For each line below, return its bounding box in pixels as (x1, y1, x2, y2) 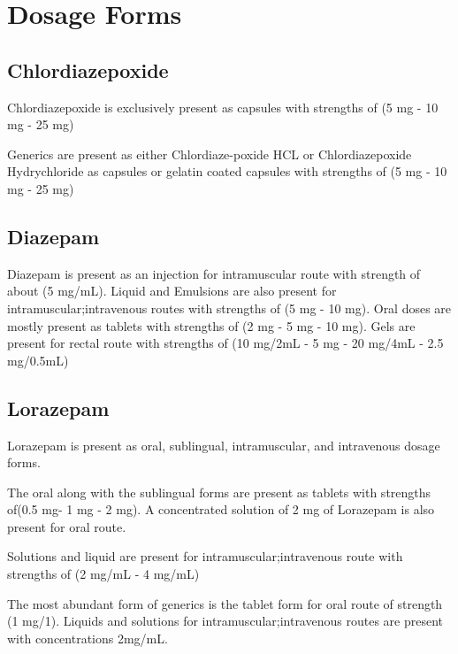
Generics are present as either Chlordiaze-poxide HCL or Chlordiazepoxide (7, 144, 412, 163)
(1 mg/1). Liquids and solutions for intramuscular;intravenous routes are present (7, 612, 443, 630)
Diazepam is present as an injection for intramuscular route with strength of (7, 264, 421, 282)
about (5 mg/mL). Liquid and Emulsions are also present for (7, 281, 337, 300)
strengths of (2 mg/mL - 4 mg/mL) (7, 565, 200, 583)
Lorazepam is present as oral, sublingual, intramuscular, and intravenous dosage (7, 435, 440, 454)
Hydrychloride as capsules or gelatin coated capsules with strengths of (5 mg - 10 (7, 162, 447, 181)
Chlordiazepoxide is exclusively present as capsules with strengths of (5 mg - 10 (7, 97, 439, 116)
